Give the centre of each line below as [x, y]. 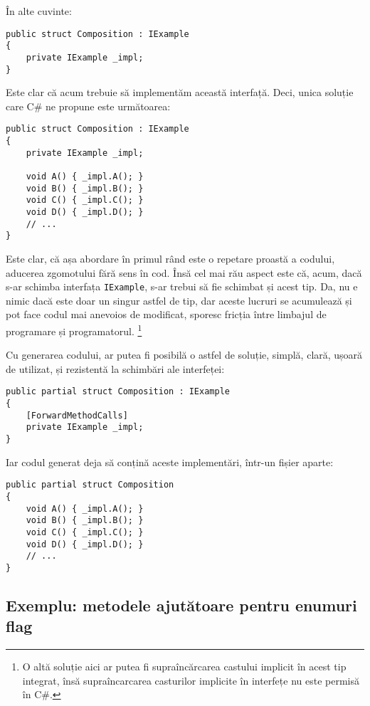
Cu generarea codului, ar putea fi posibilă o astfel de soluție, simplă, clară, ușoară [184, 355]
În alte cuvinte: [39, 11]
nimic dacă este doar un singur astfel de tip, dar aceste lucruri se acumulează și [179, 300]
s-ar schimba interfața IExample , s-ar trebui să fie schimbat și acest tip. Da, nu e [182, 286]
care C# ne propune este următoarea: [88, 106]
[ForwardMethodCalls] [77, 415]
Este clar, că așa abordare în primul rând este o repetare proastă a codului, [170, 258]
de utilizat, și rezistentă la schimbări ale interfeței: [115, 368]
